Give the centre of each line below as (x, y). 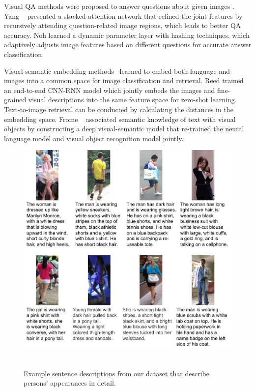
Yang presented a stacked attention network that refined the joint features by (123, 15)
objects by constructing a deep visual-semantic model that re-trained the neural (124, 129)
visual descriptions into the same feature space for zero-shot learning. (132, 100)
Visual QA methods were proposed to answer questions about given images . (119, 6)
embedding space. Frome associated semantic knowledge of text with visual (120, 119)
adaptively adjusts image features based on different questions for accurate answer (128, 45)
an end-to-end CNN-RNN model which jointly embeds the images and (110, 90)
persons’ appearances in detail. (70, 383)
